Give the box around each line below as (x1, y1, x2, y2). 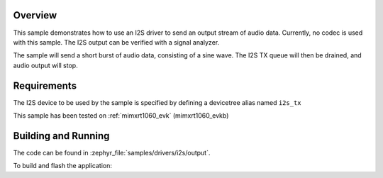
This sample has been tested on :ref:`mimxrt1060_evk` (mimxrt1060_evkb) (13, 111, 229, 120)
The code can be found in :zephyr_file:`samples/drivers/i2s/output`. (13, 148, 211, 157)
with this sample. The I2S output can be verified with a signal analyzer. (13, 38, 220, 46)
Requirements (13, 79, 77, 91)
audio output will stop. (13, 61, 78, 69)
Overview (13, 9, 57, 21)
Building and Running (13, 130, 110, 142)
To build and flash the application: (13, 162, 113, 170)
